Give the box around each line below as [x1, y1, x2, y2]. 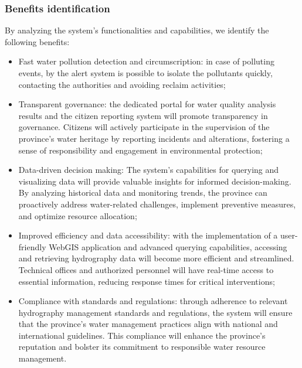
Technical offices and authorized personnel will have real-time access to [18, 263, 274, 275]
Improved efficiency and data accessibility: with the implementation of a [18, 229, 278, 241]
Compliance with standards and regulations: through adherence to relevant [18, 295, 288, 307]
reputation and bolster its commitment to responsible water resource [18, 340, 266, 353]
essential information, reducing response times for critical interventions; [18, 275, 275, 287]
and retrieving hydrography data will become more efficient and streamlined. [18, 252, 294, 264]
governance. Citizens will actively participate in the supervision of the [18, 121, 270, 133]
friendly [18, 240, 46, 253]
